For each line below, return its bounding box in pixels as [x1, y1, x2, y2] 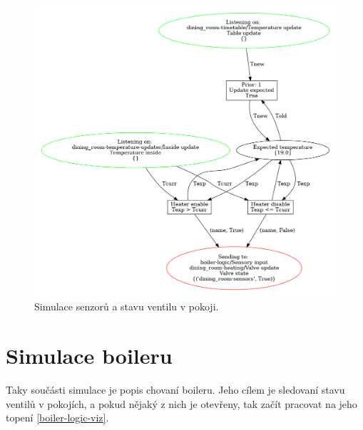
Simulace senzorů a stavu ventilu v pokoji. [34, 299, 219, 314]
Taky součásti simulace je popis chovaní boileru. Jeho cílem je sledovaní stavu [6, 382, 345, 397]
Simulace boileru [6, 341, 173, 370]
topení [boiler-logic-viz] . [6, 410, 109, 425]
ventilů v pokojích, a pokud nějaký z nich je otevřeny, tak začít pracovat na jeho [6, 396, 357, 411]
